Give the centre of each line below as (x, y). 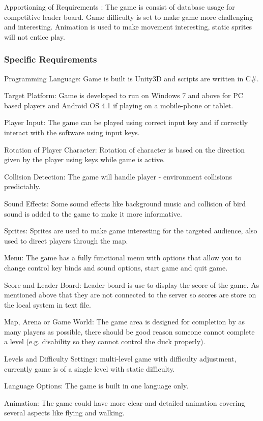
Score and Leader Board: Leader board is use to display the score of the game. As (132, 284)
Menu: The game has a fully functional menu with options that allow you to (123, 258)
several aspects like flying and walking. (64, 413)
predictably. (22, 186)
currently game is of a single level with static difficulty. (90, 368)
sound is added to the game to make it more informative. (93, 213)
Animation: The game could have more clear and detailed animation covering (125, 402)
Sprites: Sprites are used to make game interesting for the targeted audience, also (131, 231)
